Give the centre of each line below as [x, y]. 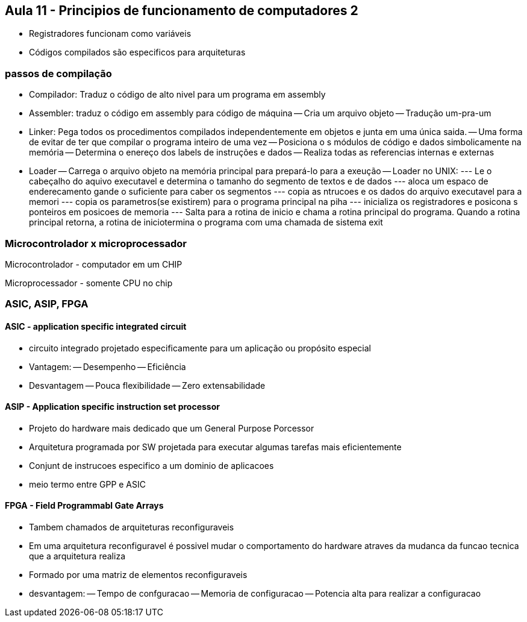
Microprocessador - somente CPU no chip [89, 283]
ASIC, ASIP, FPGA [47, 304]
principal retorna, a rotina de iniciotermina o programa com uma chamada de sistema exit [206, 222]
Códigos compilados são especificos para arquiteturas [137, 52]
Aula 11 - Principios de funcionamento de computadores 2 [182, 11]
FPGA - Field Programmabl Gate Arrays [84, 506]
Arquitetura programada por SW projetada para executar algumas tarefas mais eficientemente [215, 447]
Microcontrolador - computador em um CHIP [94, 264]
